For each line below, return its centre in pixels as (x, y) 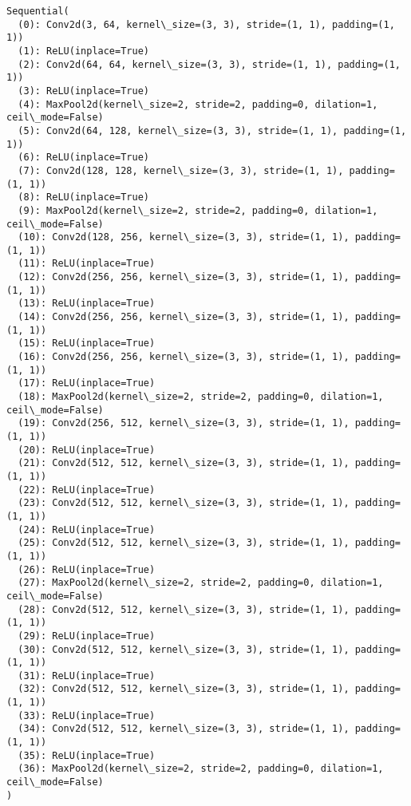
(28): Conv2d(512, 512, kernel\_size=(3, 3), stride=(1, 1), (184, 609)
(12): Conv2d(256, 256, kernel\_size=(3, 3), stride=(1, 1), (184, 277)
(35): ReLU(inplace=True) (87, 755)
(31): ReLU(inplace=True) (87, 676)
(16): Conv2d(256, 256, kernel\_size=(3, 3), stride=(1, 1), (184, 357)
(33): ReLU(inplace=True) (87, 715)
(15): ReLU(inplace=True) (87, 344)
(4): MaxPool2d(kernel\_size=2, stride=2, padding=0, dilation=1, (198, 104)
